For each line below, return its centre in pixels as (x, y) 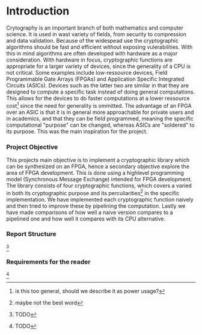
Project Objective (32, 147)
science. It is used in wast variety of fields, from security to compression (96, 34)
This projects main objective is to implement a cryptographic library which (98, 160)
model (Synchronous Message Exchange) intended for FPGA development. (99, 179)
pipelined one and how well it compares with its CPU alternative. (86, 219)
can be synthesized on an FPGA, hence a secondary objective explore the (98, 166)
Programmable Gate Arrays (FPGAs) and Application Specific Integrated (95, 79)
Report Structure (31, 234)
